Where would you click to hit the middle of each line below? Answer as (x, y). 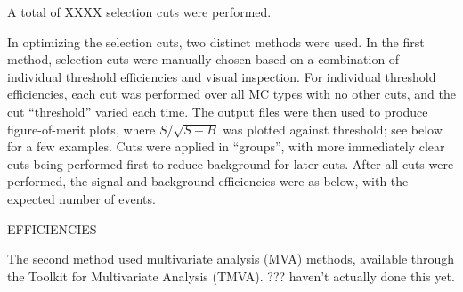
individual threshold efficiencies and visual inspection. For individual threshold (222, 76)
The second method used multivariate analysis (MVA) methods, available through (231, 259)
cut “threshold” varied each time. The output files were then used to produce (218, 111)
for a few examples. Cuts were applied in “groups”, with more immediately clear (226, 146)
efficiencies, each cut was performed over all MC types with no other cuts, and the (232, 94)
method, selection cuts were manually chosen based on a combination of (203, 59)
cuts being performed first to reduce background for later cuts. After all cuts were (231, 163)
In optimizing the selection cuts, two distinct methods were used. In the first (216, 41)
